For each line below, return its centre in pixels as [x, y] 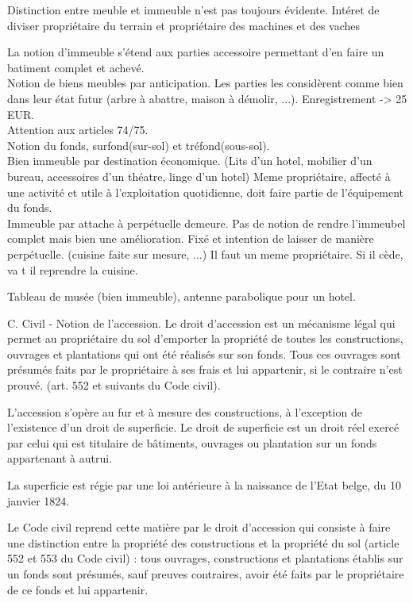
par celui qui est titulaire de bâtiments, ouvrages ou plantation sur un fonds [192, 442]
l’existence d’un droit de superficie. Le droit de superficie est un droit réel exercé [203, 427]
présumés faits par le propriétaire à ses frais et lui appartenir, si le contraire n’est [205, 369]
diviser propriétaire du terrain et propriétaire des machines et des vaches [184, 25]
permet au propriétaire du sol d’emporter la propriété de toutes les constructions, [205, 338]
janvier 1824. [39, 500]
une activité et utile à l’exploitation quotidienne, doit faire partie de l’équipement [206, 192]
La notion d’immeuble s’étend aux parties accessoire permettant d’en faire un [196, 52]
